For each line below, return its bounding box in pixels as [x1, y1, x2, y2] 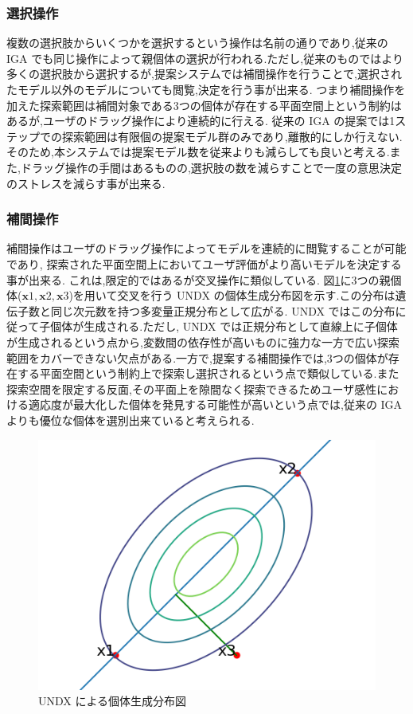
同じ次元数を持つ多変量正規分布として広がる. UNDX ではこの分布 [50, 302, 395, 319]
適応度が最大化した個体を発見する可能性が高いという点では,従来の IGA [28, 396, 403, 413]
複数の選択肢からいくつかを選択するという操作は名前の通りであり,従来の [6, 34, 388, 51]
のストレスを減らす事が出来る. [6, 175, 166, 191]
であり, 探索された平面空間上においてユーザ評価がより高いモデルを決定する [6, 255, 402, 272]
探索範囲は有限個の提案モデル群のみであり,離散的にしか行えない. [61, 127, 403, 144]
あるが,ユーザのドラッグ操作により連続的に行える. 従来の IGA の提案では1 [6, 112, 395, 129]
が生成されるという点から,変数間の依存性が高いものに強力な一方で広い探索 [6, 333, 399, 350]
